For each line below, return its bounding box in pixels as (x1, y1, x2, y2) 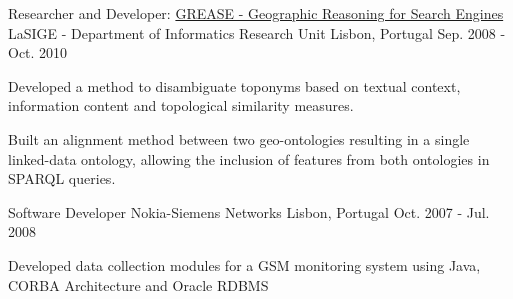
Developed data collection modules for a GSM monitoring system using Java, (8, 254, 481, 275)
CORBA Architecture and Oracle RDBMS (8, 274, 269, 295)
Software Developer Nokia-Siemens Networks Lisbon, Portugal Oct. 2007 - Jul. (8, 201, 490, 222)
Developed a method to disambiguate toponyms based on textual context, (8, 75, 461, 96)
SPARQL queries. (8, 168, 116, 189)
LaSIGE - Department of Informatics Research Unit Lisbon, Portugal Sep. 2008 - (8, 22, 506, 43)
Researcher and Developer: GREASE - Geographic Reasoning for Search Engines (8, 3, 504, 23)
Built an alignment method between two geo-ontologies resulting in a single (8, 128, 470, 149)
